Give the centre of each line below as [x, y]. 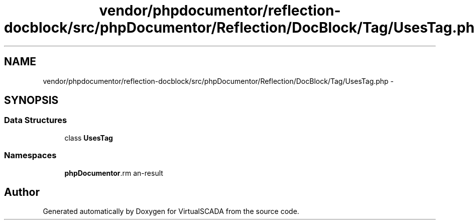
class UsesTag [89, 138]
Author [22, 192]
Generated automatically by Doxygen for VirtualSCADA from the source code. [171, 211]
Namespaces [30, 155]
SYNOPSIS [31, 100]
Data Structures [36, 120]
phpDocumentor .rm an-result [114, 173]
